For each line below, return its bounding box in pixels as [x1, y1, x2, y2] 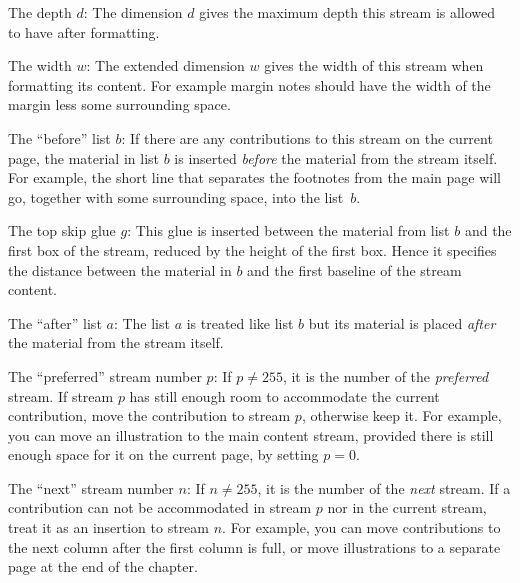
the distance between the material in [8, 259, 232, 280]
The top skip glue [8, 220, 116, 241]
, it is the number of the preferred [282, 365, 489, 386]
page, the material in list [8, 147, 160, 168]
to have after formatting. [8, 21, 160, 42]
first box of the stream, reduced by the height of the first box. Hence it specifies [8, 239, 497, 260]
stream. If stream [8, 385, 114, 406]
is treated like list [186, 312, 294, 333]
